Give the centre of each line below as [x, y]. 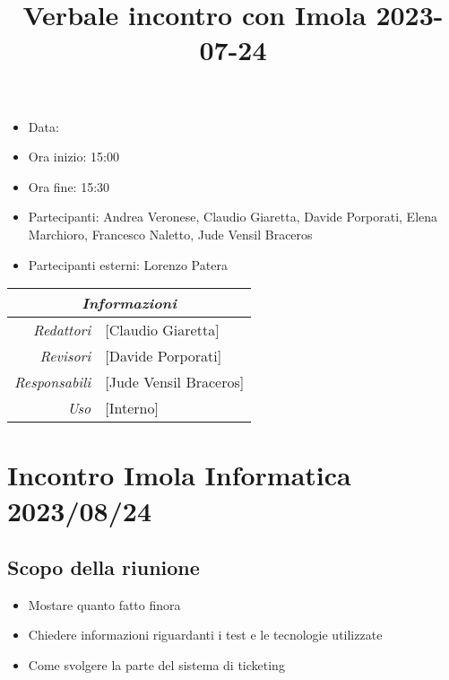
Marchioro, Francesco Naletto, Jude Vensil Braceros [170, 234]
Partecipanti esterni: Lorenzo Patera [128, 264]
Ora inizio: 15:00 [73, 157]
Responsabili [53, 382]
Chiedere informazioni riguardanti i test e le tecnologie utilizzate [205, 635]
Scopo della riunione [104, 567]
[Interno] [132, 408]
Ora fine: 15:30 [69, 186]
